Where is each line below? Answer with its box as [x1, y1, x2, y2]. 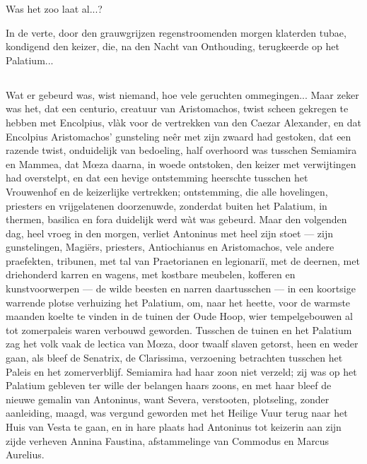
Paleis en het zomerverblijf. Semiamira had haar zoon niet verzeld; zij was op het [6, 364, 357, 379]
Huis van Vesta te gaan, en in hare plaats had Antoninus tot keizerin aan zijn [6, 420, 342, 434]
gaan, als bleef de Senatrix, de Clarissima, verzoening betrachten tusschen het [6, 350, 343, 365]
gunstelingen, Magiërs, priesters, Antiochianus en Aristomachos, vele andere [6, 239, 334, 254]
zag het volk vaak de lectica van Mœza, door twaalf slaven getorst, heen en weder [6, 336, 359, 351]
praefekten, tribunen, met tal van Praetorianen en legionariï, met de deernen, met [6, 253, 360, 268]
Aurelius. [6, 447, 45, 462]
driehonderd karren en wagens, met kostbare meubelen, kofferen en [6, 267, 296, 282]
